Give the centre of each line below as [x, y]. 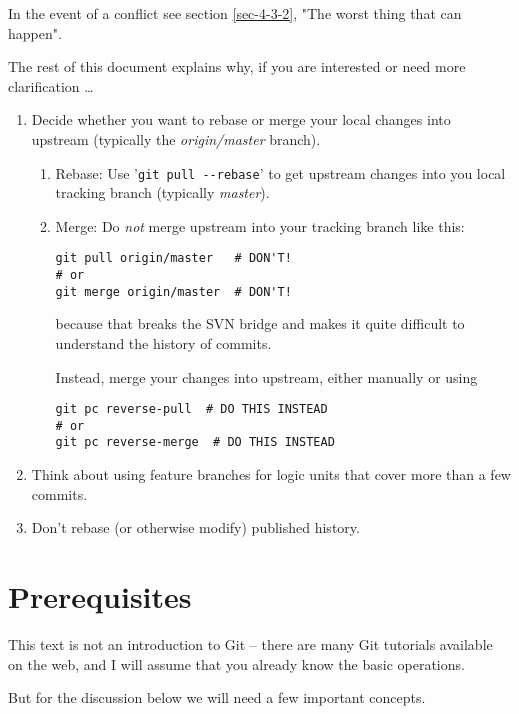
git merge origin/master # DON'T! [173, 291]
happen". [35, 32]
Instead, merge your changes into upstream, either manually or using [266, 376]
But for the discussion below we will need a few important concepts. [217, 697]
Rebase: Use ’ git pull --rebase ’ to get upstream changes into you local [280, 172]
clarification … [51, 85]
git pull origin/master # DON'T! [173, 258]
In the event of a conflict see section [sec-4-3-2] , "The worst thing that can [235, 13]
